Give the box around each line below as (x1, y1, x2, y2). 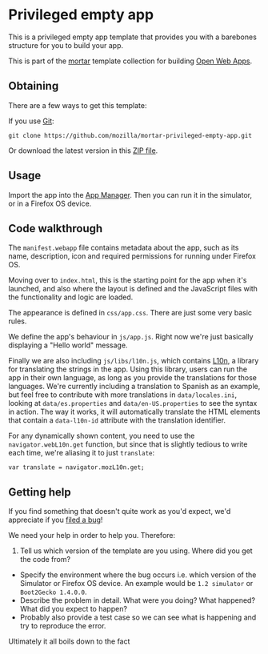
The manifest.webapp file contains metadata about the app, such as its (8, 243, 239, 253)
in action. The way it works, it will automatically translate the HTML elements (8, 407, 261, 417)
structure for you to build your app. (8, 40, 124, 50)
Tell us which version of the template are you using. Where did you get (19, 546, 254, 556)
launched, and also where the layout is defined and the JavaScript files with (8, 284, 258, 294)
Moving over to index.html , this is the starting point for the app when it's (8, 275, 247, 285)
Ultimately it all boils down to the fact (8, 636, 130, 646)
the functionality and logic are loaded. (8, 292, 134, 302)
